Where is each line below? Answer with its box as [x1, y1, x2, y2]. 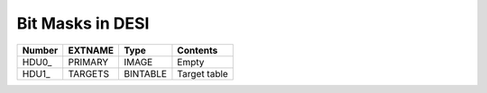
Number [22, 44, 59, 56]
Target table [177, 67, 229, 80]
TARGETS [68, 67, 110, 80]
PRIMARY [68, 55, 109, 68]
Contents [177, 44, 218, 56]
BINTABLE [123, 67, 167, 80]
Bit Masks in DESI [16, 13, 150, 33]
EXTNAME [68, 44, 115, 56]
